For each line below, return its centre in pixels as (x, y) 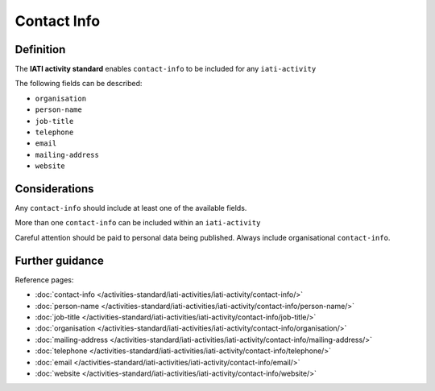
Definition (40, 49)
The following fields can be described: (79, 84)
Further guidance (59, 260)
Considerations (54, 189)
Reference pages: (44, 280)
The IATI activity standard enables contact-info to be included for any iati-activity (166, 69)
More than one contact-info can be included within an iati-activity (138, 223)
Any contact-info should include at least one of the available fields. (131, 208)
